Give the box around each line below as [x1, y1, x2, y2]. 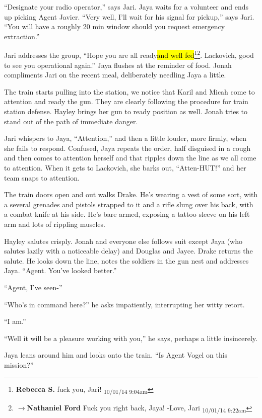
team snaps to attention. [4, 172, 80, 183]
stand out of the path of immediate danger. [4, 116, 138, 126]
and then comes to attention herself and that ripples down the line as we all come [4, 152, 256, 163]
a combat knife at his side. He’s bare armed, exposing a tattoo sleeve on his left [4, 209, 250, 219]
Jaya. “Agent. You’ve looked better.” [4, 265, 117, 276]
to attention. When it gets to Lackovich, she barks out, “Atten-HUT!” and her [4, 162, 246, 173]
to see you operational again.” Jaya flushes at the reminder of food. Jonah [4, 59, 232, 70]
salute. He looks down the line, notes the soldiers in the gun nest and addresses [4, 255, 249, 266]
